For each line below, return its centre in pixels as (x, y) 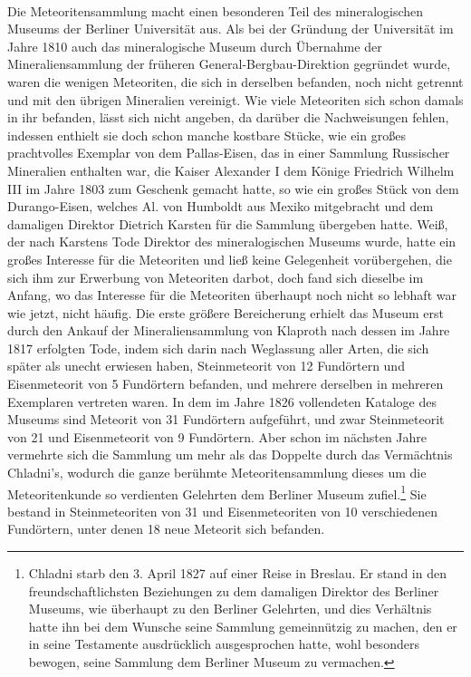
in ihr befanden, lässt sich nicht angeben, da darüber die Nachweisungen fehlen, (228, 117)
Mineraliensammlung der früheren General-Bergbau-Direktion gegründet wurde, (229, 64)
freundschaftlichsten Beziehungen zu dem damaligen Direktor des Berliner (234, 590)
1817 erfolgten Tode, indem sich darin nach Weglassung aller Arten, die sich (218, 348)
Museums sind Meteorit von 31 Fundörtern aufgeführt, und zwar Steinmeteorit (226, 419)
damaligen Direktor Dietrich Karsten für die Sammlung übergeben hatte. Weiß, (228, 223)
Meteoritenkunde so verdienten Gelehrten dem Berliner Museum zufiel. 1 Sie (217, 492)
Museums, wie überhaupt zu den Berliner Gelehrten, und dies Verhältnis (230, 609)
